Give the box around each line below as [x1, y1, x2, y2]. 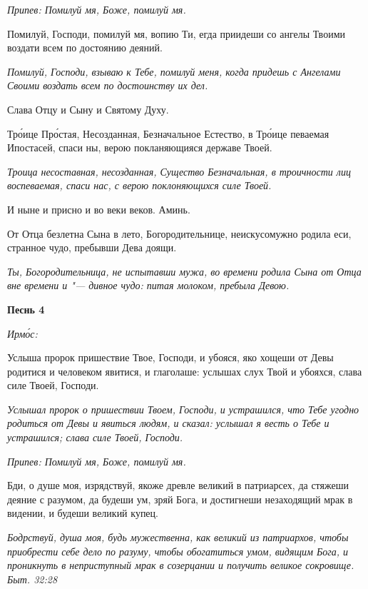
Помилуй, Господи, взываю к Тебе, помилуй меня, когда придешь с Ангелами [7, 64, 341, 79]
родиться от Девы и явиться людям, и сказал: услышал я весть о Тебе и [7, 416, 329, 431]
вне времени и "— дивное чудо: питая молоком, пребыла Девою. [7, 278, 290, 293]
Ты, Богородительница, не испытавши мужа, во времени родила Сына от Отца [7, 263, 362, 278]
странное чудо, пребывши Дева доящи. [7, 240, 177, 255]
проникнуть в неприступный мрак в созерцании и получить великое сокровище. [7, 558, 354, 573]
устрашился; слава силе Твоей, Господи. [7, 430, 183, 445]
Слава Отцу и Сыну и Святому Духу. [7, 101, 169, 116]
